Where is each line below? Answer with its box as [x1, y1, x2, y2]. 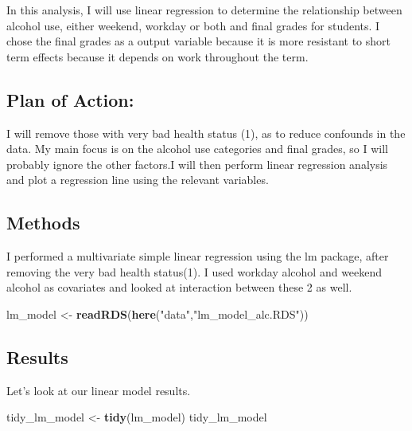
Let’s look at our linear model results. [6, 382, 191, 398]
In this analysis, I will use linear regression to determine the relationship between [6, 2, 402, 18]
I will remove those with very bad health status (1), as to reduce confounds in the [6, 124, 406, 141]
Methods [6, 210, 80, 235]
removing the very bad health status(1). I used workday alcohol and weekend [6, 263, 383, 280]
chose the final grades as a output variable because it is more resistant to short [6, 33, 391, 49]
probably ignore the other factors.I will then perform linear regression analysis [6, 155, 388, 172]
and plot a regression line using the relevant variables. [6, 171, 269, 188]
